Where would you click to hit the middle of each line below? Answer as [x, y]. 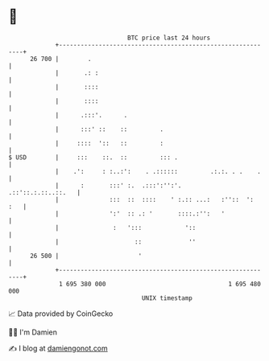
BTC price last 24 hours [169, 38]
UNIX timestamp [167, 298]
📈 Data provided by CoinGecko [61, 314]
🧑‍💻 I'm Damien [33, 332]
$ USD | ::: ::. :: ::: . [93, 157]
